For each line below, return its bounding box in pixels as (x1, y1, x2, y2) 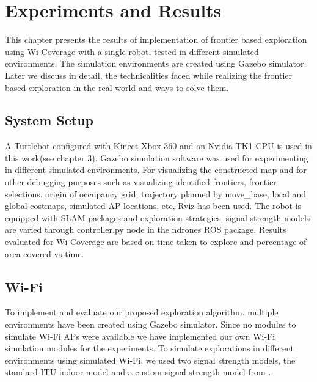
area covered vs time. (5, 247, 84, 260)
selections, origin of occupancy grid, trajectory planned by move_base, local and (5, 187, 307, 200)
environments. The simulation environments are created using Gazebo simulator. (5, 57, 307, 70)
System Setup (5, 111, 94, 130)
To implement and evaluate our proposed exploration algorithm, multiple (5, 306, 279, 318)
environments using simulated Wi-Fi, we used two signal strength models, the (5, 353, 296, 366)
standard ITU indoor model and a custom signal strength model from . (5, 365, 271, 378)
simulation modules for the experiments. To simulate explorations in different (5, 342, 294, 354)
